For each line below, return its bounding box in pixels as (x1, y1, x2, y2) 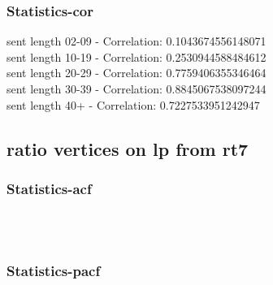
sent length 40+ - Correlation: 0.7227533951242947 (6, 96, 260, 113)
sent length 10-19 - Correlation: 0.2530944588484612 (6, 48, 266, 65)
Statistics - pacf (6, 261, 101, 281)
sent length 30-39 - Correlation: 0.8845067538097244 (6, 80, 266, 97)
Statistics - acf (6, 178, 92, 198)
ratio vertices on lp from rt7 (6, 136, 249, 161)
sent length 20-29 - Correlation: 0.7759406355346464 (6, 64, 266, 81)
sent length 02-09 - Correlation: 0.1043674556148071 (6, 32, 266, 50)
